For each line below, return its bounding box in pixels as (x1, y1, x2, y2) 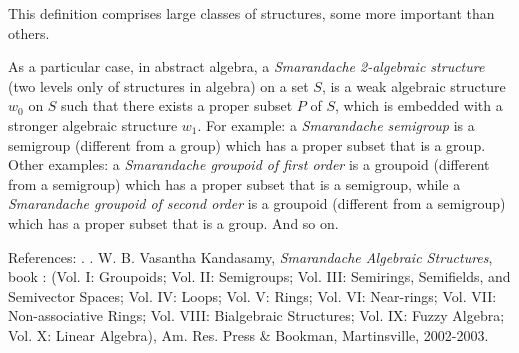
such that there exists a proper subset (61, 95, 293, 116)
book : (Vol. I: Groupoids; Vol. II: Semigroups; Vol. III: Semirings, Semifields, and (8, 266, 511, 287)
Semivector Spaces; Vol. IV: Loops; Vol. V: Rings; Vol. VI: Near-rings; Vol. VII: (8, 285, 497, 306)
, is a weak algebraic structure (321, 75, 506, 96)
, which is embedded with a (335, 95, 503, 116)
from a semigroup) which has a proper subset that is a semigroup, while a (8, 173, 461, 194)
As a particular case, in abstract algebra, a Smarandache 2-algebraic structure (8, 56, 485, 77)
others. (8, 22, 50, 43)
